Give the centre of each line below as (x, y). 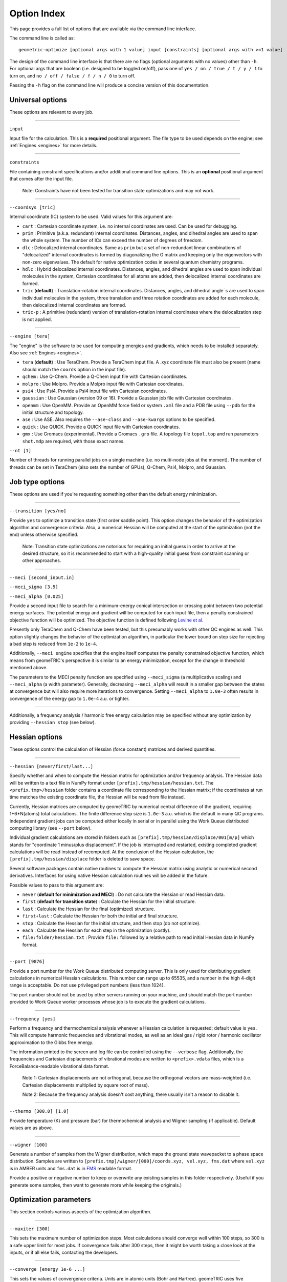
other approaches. (42, 560)
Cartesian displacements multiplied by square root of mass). (86, 1085)
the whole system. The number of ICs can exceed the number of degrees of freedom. (113, 241)
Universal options (38, 100)
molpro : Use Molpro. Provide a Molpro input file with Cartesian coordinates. (103, 384)
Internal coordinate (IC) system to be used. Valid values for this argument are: (91, 217)
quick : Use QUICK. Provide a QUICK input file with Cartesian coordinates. (101, 427)
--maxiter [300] (30, 1229)
